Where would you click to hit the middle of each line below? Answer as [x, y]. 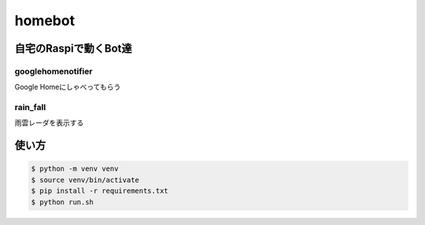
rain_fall [30, 108]
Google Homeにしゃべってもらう [68, 87]
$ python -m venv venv [75, 169]
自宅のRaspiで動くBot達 [74, 48]
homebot [44, 20]
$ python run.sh [63, 202]
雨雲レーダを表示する [49, 123]
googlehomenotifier [54, 71]
